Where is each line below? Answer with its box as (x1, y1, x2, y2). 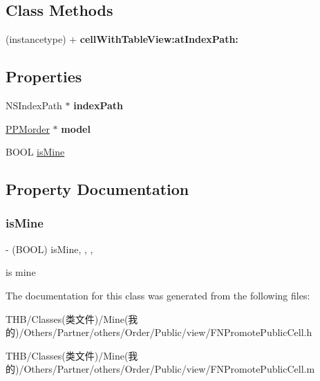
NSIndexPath (6, 98, 62, 112)
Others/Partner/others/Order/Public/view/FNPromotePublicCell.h (23, 325, 312, 340)
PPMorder (6, 121, 50, 136)
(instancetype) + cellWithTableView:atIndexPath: (6, 32, 238, 46)
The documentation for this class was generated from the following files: (6, 288, 310, 302)
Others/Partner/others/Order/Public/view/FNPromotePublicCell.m (23, 362, 315, 376)
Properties (6, 66, 82, 87)
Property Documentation (6, 178, 189, 200)
